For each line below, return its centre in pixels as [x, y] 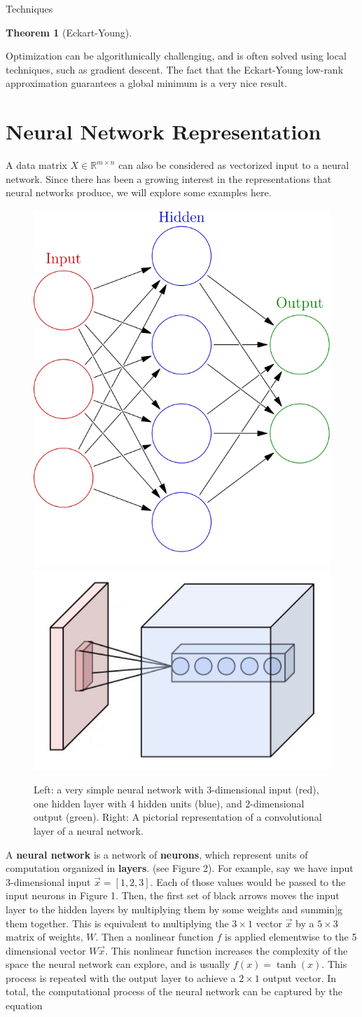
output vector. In [300, 977]
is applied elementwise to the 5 [291, 937]
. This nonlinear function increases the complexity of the [227, 950]
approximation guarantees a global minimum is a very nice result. [147, 83]
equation [24, 1005]
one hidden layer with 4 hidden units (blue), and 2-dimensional [169, 803]
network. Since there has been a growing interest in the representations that [169, 178]
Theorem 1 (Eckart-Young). [69, 32]
